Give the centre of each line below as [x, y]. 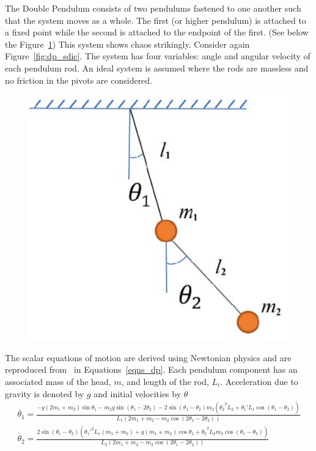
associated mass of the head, [58, 381]
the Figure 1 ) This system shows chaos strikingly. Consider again [127, 44]
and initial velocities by [138, 393]
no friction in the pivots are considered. [79, 80]
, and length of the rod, [165, 381]
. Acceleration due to [259, 381]
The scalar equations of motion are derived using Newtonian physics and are [148, 357]
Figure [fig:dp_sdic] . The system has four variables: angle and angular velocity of [158, 56]
